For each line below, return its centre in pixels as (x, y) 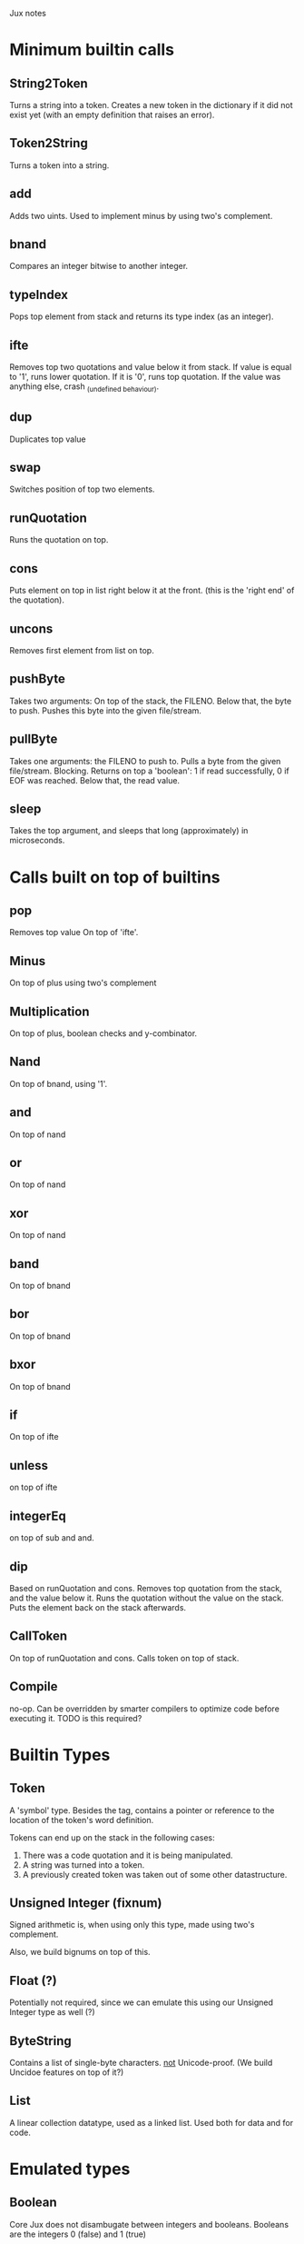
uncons (31, 628)
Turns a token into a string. (59, 165)
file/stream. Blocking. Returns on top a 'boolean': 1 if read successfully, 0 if (149, 771)
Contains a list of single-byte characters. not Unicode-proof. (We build (141, 2062)
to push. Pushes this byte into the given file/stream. (106, 710)
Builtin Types (60, 1755)
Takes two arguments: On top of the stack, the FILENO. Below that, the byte (151, 701)
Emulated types (70, 2169)
